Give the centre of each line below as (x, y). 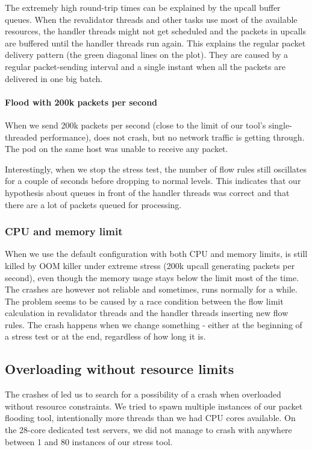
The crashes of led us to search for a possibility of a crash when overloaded (143, 394)
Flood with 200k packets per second (81, 102)
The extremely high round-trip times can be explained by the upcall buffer (143, 7)
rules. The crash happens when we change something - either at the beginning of (154, 324)
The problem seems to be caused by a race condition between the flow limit (144, 301)
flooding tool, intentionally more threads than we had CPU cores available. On (150, 418)
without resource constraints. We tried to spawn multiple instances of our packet (154, 406)
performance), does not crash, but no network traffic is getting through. (172, 137)
